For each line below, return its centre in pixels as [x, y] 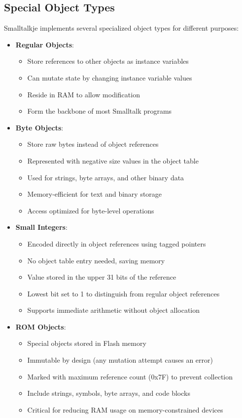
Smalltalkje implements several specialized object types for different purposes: [121, 28]
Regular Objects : [45, 44]
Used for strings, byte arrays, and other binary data [106, 177]
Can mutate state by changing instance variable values [110, 77]
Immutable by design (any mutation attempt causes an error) [120, 360]
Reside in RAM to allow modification [84, 94]
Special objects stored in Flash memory [87, 343]
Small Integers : [41, 227]
